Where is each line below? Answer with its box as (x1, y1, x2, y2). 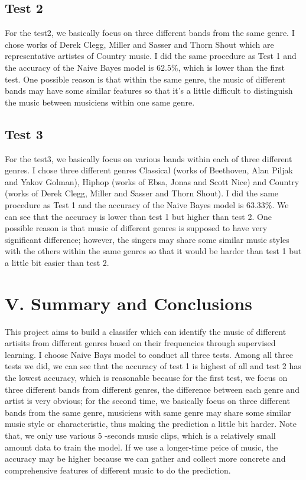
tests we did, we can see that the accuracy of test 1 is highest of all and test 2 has (5, 360, 301, 372)
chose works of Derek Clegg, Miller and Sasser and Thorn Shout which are (5, 38, 274, 50)
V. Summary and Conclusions (5, 291, 252, 315)
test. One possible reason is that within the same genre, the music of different (5, 73, 286, 85)
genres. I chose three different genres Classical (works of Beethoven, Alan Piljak (5, 164, 293, 176)
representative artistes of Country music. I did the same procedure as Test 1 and (5, 50, 297, 62)
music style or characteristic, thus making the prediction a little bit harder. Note (5, 417, 297, 430)
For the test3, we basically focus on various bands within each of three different (5, 152, 292, 165)
